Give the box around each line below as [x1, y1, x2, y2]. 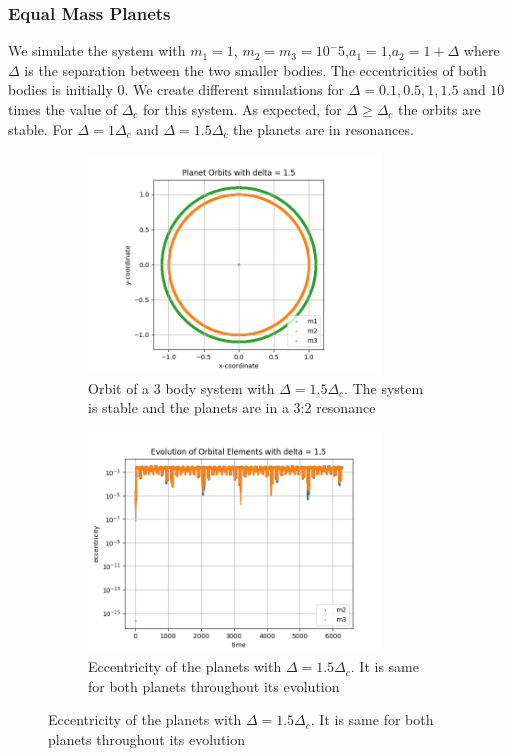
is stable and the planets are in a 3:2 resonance [88, 397, 376, 418]
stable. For [8, 118, 73, 139]
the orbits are [398, 99, 481, 119]
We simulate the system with [8, 40, 186, 61]
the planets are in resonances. [233, 118, 414, 139]
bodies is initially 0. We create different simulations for [8, 79, 345, 100]
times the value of [8, 99, 117, 119]
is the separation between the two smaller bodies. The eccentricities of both [24, 59, 487, 80]
